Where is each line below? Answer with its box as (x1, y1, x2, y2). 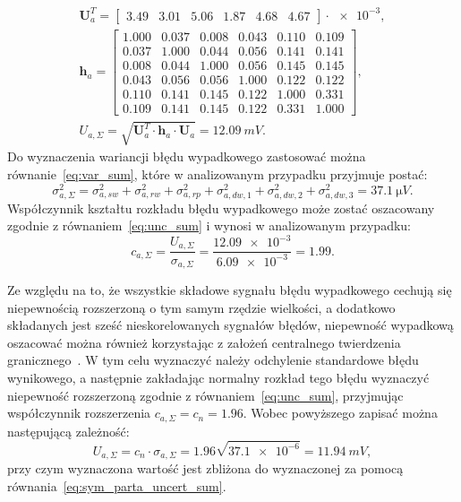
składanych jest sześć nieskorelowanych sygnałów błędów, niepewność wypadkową (7, 316, 454, 334)
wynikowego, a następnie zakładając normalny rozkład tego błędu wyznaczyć (7, 368, 430, 386)
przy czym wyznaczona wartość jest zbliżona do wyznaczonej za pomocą (7, 459, 404, 478)
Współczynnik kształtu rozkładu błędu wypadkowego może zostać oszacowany (7, 198, 435, 217)
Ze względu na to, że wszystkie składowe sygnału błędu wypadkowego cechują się (7, 280, 452, 299)
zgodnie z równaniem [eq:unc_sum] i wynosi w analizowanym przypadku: (7, 216, 411, 235)
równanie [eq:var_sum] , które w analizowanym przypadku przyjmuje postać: (7, 164, 428, 183)
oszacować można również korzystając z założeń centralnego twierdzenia (7, 333, 401, 351)
